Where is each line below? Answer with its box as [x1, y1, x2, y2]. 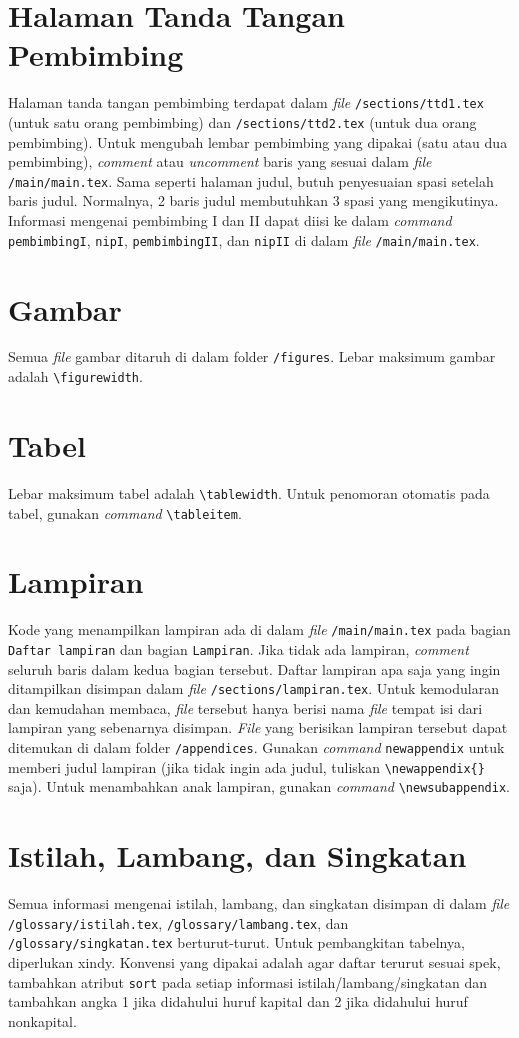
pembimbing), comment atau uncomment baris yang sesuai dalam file [8, 151, 432, 172]
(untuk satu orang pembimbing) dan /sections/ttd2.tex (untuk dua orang [8, 111, 477, 132]
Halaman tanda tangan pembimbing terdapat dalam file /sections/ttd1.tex [8, 92, 484, 113]
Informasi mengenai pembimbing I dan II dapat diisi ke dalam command [8, 210, 452, 231]
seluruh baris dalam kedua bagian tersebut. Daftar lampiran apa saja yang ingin [8, 658, 501, 679]
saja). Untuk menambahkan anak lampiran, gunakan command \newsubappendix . [8, 776, 510, 797]
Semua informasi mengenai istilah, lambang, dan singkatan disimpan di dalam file [8, 893, 510, 914]
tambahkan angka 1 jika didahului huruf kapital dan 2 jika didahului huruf [8, 991, 468, 1012]
